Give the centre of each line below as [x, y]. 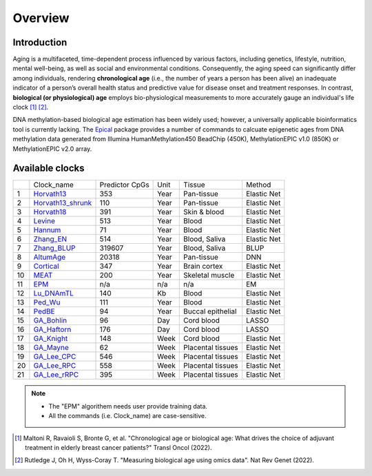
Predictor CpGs [124, 185]
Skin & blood [204, 212]
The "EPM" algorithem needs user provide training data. [128, 406]
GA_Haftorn [52, 329]
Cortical [46, 267]
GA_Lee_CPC [55, 357]
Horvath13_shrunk [63, 203]
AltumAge [50, 257]
